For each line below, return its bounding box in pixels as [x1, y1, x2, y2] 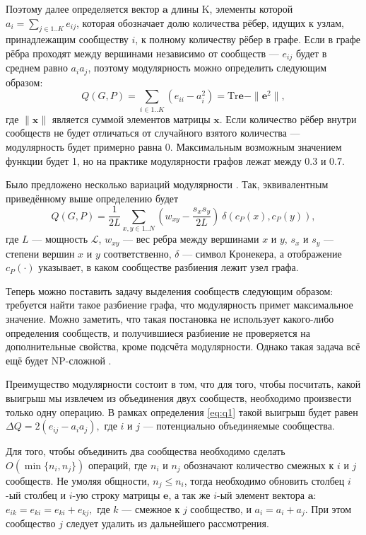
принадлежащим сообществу [6, 32, 129, 47]
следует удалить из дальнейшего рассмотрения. [66, 516, 269, 531]
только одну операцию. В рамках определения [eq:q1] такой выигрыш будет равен [6, 404, 358, 419]
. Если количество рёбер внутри [219, 111, 357, 126]
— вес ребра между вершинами [123, 231, 259, 246]
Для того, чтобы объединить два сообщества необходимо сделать [6, 444, 285, 459]
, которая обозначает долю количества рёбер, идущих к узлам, [76, 15, 344, 30]
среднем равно [6, 60, 68, 75]
